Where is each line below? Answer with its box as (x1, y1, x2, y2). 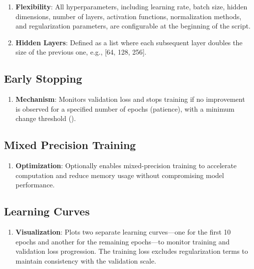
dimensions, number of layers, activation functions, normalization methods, (15, 11, 242, 21)
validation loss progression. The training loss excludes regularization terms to (15, 246, 248, 256)
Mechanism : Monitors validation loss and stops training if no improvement (15, 94, 245, 104)
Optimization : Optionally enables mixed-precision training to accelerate (15, 160, 237, 171)
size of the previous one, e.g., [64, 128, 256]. (15, 47, 146, 57)
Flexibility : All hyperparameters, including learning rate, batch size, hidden (15, 1, 248, 11)
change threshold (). (15, 113, 76, 123)
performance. (15, 179, 55, 190)
